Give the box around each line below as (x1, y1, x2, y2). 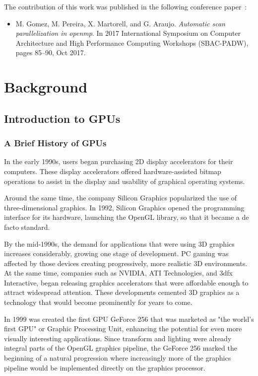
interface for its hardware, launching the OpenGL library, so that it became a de (4, 212, 249, 222)
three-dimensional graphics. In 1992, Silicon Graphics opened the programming (4, 202, 245, 212)
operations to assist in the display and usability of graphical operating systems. (4, 176, 245, 186)
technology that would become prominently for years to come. (4, 297, 193, 307)
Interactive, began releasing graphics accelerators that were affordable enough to (4, 277, 249, 287)
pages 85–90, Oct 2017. (15, 47, 86, 58)
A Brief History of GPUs (4, 137, 107, 149)
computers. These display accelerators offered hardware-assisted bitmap (4, 166, 221, 176)
